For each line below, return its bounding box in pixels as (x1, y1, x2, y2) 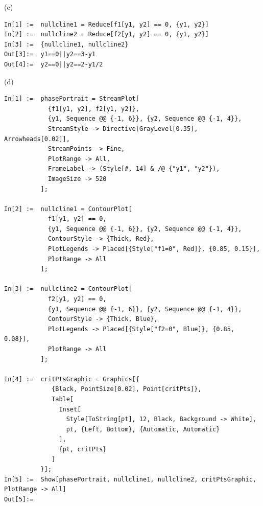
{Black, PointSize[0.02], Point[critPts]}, (52, 385, 202, 393)
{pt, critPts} (59, 445, 107, 453)
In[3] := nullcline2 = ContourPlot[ (4, 285, 132, 293)
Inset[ (59, 405, 81, 413)
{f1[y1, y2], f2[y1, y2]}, (47, 105, 139, 112)
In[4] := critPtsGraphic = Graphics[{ (4, 375, 139, 383)
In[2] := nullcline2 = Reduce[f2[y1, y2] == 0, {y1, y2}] (4, 31, 209, 38)
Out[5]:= (4, 495, 34, 503)
